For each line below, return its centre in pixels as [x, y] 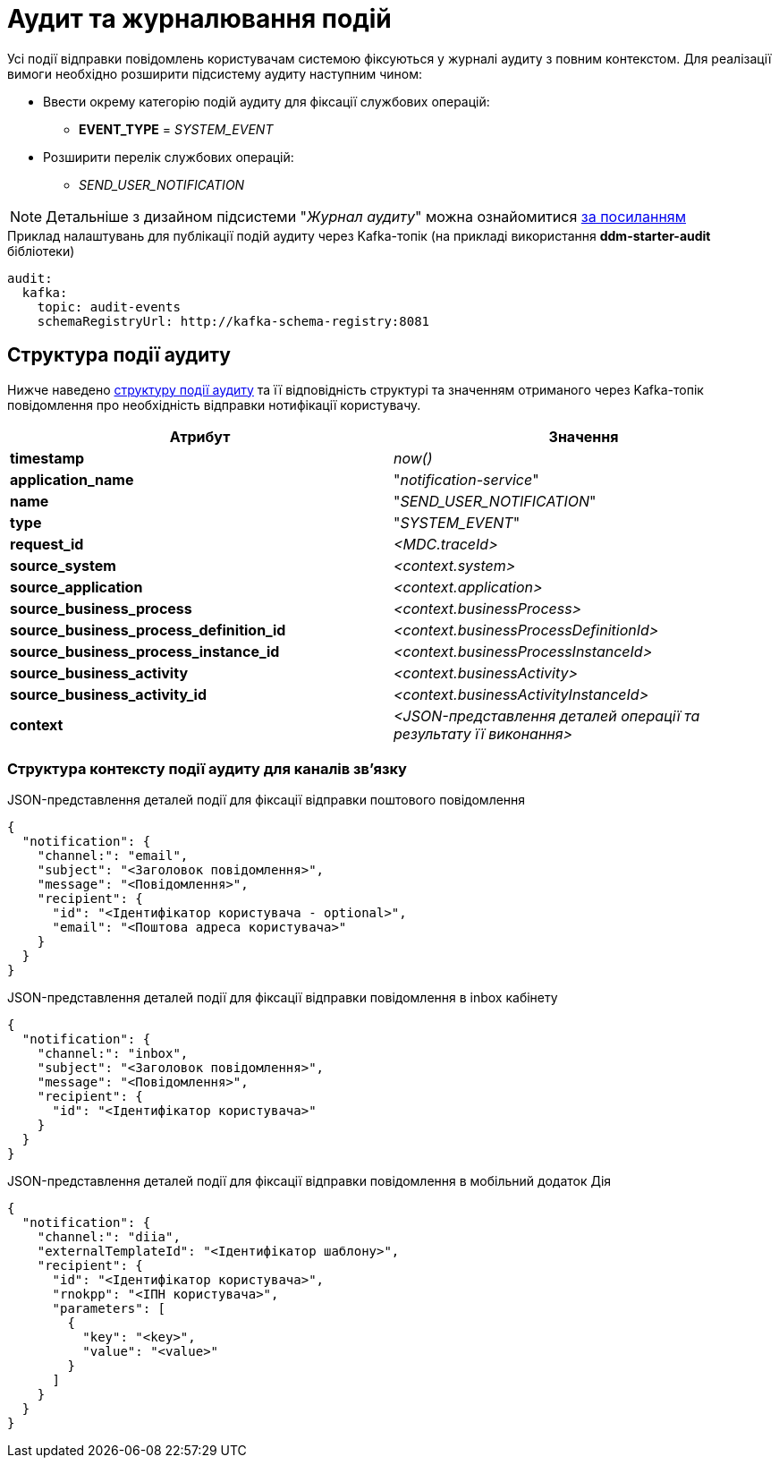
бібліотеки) [41, 251]
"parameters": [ [109, 1309]
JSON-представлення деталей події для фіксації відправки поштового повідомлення [267, 800]
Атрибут [200, 436]
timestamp [47, 458]
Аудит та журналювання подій [199, 19]
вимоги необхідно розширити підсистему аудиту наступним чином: [215, 73]
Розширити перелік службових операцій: [169, 157]
